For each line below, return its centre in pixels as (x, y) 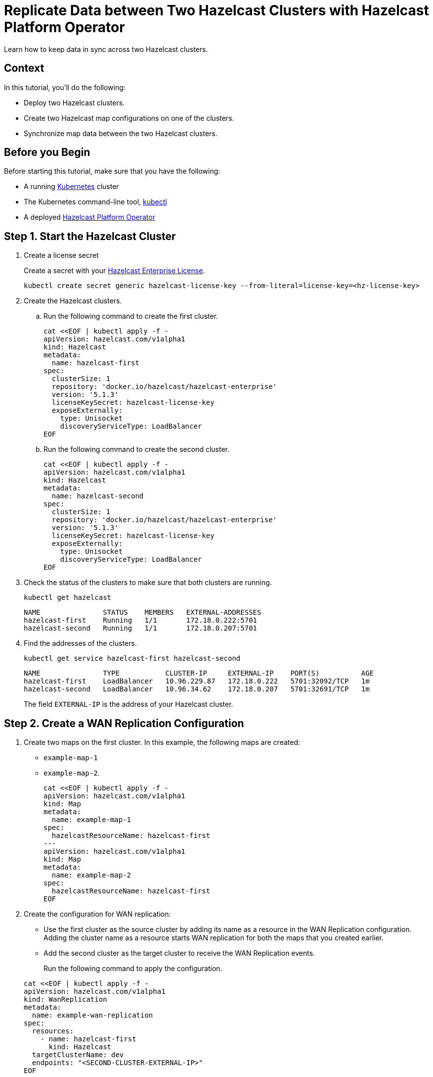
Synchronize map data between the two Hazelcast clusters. (121, 133)
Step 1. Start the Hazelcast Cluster (90, 236)
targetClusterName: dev (78, 1055)
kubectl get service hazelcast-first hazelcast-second (132, 659)
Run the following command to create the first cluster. (131, 316)
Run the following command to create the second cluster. (137, 449)
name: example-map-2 (91, 875)
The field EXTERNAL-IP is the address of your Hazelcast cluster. (129, 704)
